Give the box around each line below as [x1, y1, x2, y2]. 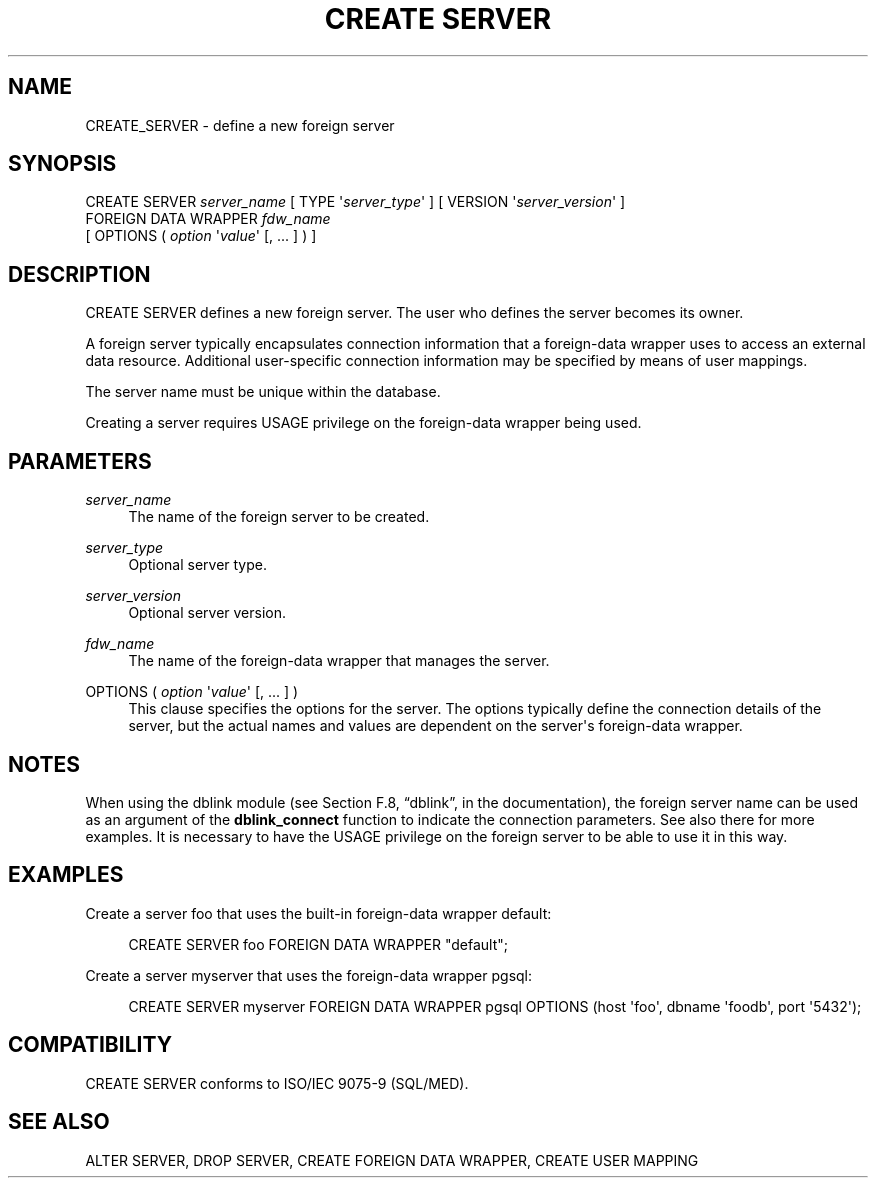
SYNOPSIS [8, 151, 117, 177]
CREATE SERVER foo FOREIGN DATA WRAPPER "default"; [128, 935, 509, 953]
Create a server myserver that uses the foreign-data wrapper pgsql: [85, 966, 533, 984]
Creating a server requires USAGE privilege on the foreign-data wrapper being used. [85, 414, 642, 432]
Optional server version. [128, 604, 287, 622]
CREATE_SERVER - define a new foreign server [85, 116, 395, 134]
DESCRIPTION [8, 261, 151, 287]
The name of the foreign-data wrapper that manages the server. [128, 652, 550, 670]
